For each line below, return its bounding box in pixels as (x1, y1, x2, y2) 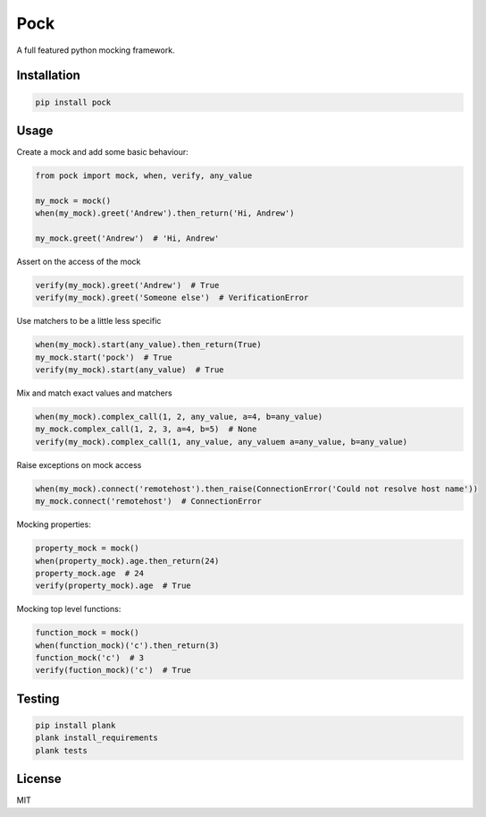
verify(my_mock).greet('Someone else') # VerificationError (35, 293, 309, 303)
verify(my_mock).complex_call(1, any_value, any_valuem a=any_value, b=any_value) (35, 437, 408, 447)
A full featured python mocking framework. (16, 45, 175, 55)
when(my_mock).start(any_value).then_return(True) (35, 340, 263, 350)
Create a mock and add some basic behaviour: (16, 147, 189, 157)
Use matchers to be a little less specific (16, 316, 162, 327)
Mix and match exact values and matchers (16, 387, 173, 398)
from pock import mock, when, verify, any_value (35, 171, 253, 181)
